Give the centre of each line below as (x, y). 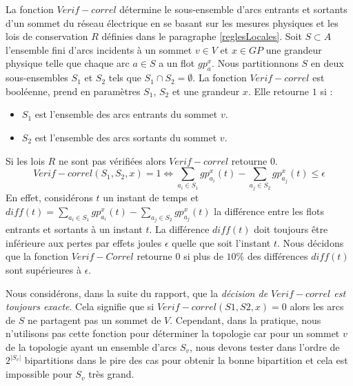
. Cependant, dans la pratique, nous (245, 319)
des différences (278, 256)
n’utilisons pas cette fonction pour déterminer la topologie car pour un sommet (173, 333)
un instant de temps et (151, 197)
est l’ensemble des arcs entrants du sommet (126, 114)
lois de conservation (47, 36)
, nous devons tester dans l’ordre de (265, 346)
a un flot (177, 63)
